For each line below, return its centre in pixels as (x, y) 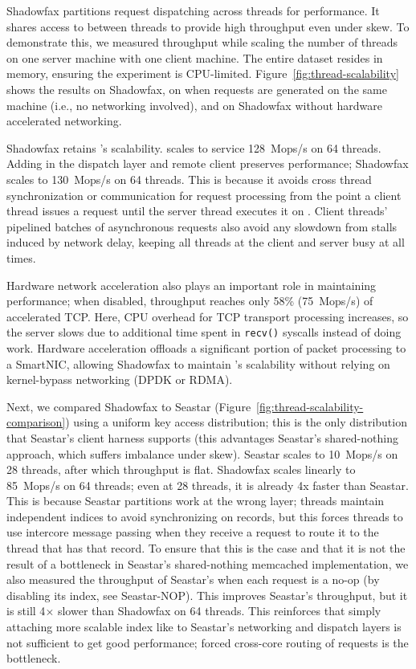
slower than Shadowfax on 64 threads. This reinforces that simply (219, 611)
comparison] (36, 422)
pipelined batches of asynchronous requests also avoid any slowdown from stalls (202, 226)
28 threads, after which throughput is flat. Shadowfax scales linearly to (181, 469)
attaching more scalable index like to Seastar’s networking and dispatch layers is (204, 627)
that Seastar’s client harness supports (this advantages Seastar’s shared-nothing (202, 437)
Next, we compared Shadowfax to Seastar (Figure (129, 406)
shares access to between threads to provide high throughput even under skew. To (208, 26)
